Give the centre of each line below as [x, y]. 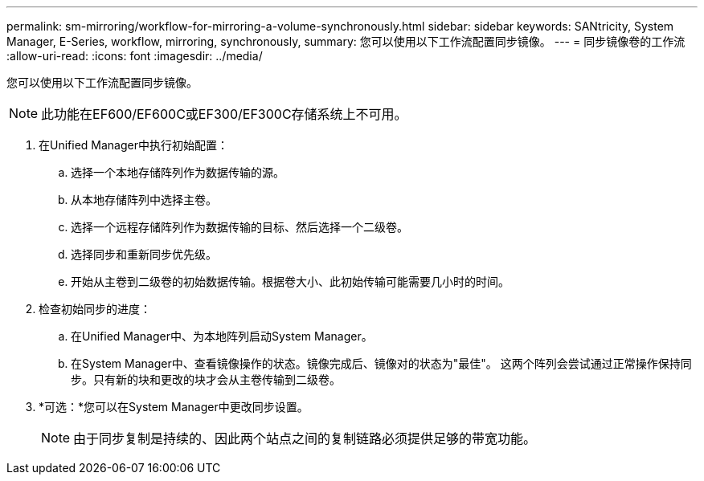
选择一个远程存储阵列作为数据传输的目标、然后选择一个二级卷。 [239, 227]
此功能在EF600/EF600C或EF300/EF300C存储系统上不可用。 [224, 114]
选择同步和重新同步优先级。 [144, 254]
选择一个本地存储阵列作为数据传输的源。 [178, 172]
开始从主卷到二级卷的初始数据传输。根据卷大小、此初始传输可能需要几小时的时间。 [290, 281]
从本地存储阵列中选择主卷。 [144, 200]
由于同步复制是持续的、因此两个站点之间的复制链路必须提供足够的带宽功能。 [305, 438]
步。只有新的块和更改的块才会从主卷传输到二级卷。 [206, 379]
